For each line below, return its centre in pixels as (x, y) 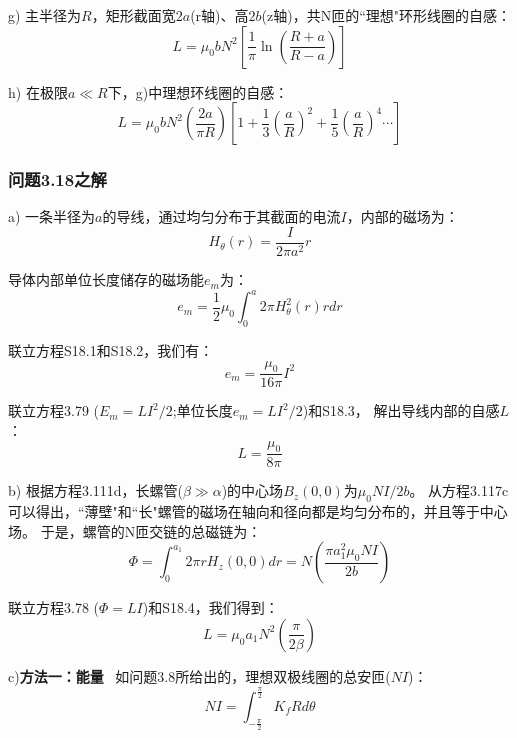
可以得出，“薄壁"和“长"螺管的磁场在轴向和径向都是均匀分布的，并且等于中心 (258, 511)
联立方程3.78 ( (53, 607)
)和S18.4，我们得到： (210, 607)
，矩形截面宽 (133, 15)
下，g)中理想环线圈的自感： (198, 91)
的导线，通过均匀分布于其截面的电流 (221, 216)
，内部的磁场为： (402, 216)
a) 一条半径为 (52, 216)
